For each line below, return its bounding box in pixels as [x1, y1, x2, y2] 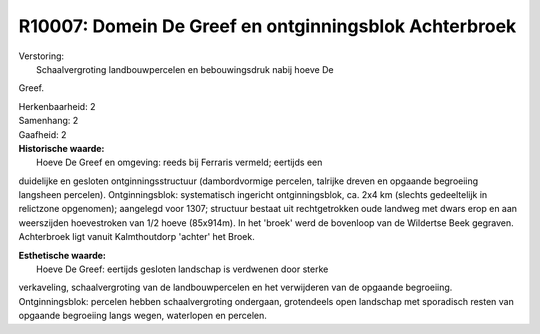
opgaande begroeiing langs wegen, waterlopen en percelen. [18, 310, 267, 322]
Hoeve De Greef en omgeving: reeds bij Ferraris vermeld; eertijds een [36, 156, 323, 169]
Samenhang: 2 [18, 115, 79, 127]
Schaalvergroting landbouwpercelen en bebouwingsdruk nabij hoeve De [36, 63, 334, 75]
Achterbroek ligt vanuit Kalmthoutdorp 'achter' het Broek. [18, 231, 255, 243]
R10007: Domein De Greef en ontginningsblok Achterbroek [18, 15, 517, 37]
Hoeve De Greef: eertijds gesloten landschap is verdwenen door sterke [36, 263, 329, 275]
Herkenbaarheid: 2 [18, 100, 96, 112]
